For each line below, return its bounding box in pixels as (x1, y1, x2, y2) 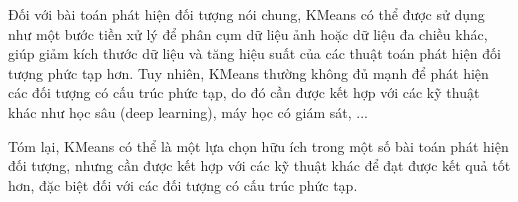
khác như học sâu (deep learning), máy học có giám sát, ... (8, 101, 368, 122)
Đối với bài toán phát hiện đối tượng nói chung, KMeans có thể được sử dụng (8, 4, 485, 24)
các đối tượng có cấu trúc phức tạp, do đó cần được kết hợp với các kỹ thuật (8, 82, 480, 103)
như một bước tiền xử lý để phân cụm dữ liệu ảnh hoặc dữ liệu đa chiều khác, (8, 23, 488, 44)
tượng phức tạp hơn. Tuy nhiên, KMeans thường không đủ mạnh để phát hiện (8, 62, 489, 83)
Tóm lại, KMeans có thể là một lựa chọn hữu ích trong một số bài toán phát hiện (8, 135, 509, 156)
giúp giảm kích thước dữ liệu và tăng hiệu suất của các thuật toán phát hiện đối (8, 43, 501, 64)
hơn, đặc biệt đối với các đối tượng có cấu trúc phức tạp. (8, 174, 358, 195)
